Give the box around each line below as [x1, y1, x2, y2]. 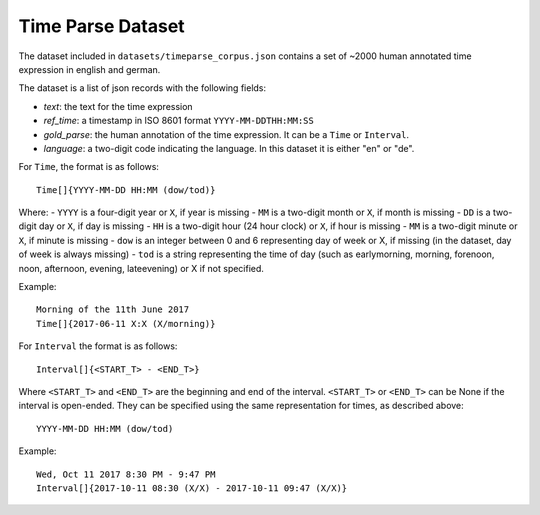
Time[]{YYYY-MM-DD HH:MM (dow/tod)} [36, 184, 216, 195]
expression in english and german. [18, 63, 161, 75]
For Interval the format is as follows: [18, 340, 178, 352]
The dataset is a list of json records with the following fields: [18, 82, 267, 94]
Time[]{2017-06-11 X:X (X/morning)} [36, 318, 216, 329]
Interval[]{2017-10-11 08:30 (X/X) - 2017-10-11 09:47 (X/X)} [36, 482, 348, 494]
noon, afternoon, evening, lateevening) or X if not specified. [18, 262, 265, 274]
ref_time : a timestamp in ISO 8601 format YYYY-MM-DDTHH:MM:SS [43, 115, 314, 127]
